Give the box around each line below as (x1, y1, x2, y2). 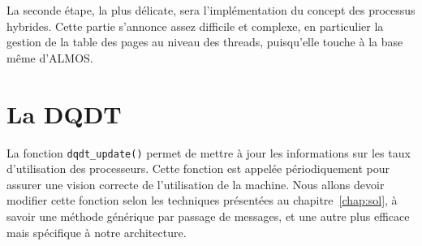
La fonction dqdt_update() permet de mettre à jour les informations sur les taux (6, 144, 411, 161)
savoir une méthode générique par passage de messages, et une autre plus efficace (6, 207, 410, 224)
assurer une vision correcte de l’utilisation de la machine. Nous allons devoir (6, 175, 385, 192)
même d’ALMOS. (6, 49, 93, 66)
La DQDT (6, 97, 122, 130)
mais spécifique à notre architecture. (6, 223, 187, 240)
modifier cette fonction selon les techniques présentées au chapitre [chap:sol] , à (6, 192, 398, 209)
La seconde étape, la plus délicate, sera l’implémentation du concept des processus (6, 2, 416, 18)
